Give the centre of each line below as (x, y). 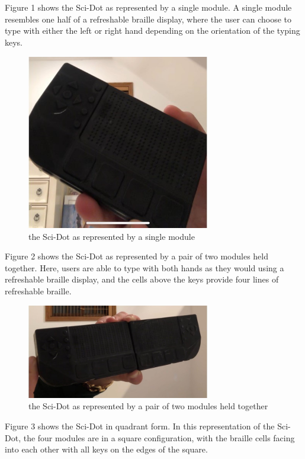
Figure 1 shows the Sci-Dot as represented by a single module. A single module (148, 7)
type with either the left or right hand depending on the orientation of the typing (152, 31)
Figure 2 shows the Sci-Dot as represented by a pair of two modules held (137, 256)
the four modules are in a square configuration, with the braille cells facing (159, 437)
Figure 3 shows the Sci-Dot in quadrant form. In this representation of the (140, 426)
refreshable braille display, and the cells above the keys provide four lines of (142, 279)
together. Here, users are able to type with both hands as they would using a (145, 267)
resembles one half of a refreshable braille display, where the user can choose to (148, 19)
